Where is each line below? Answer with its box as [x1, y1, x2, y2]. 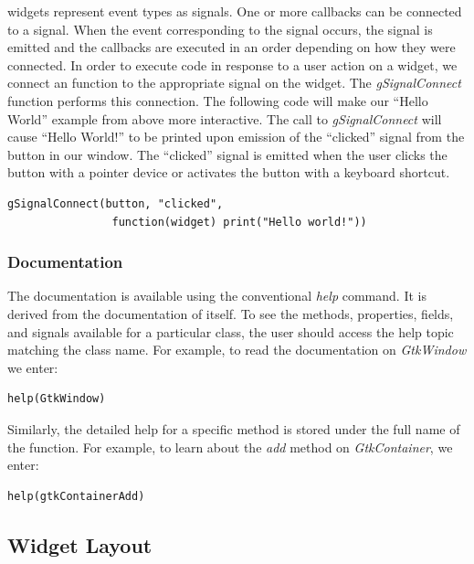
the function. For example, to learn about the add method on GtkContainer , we [7, 437, 453, 456]
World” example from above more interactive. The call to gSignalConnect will [7, 109, 442, 128]
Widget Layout [7, 530, 153, 559]
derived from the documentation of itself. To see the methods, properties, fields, [7, 303, 454, 323]
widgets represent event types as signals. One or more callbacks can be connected [7, 2, 462, 20]
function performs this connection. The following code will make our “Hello [7, 90, 428, 110]
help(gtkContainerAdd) [7, 489, 145, 503]
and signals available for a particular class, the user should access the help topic [7, 322, 454, 341]
